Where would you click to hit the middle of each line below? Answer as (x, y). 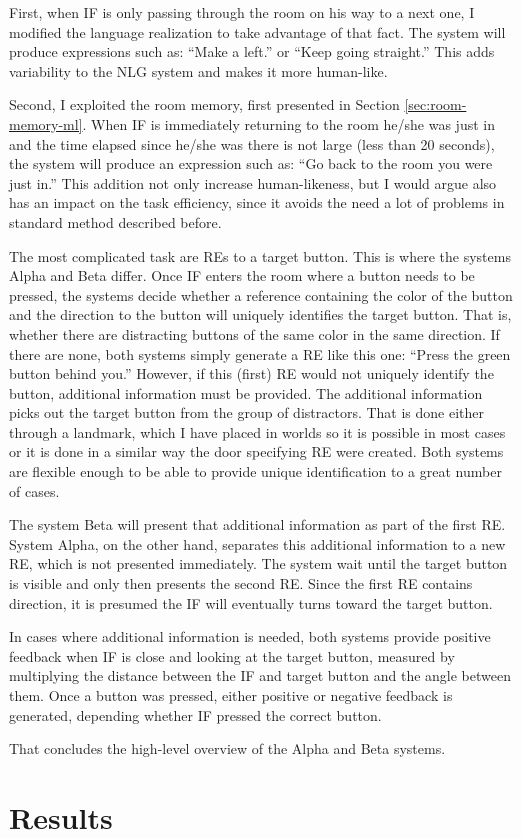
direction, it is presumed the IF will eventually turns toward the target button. (251, 602)
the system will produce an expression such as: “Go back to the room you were (251, 163)
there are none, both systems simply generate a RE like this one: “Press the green (260, 353)
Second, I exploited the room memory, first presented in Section (204, 104)
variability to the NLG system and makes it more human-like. (198, 70)
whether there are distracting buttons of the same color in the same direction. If (254, 333)
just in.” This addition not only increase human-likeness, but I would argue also (253, 182)
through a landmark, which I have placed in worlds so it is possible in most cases (257, 431)
